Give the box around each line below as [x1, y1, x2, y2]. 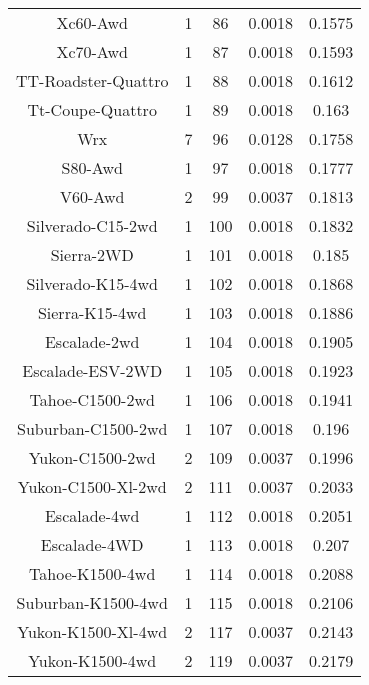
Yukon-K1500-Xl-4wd [17, 620, 168, 643]
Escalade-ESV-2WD [22, 359, 163, 382]
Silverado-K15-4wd [26, 272, 159, 295]
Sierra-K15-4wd [37, 301, 147, 324]
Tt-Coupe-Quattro [27, 98, 157, 121]
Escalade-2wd [44, 330, 140, 353]
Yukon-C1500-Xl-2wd [17, 475, 167, 498]
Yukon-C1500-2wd [28, 446, 156, 469]
